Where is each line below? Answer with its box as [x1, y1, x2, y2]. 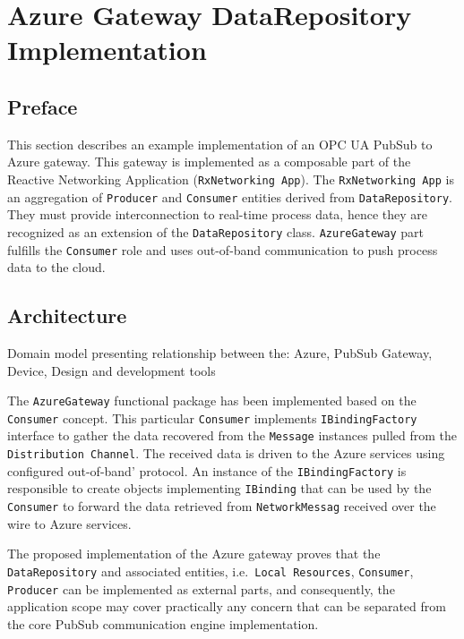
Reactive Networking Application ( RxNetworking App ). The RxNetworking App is [7, 169, 454, 188]
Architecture [7, 302, 127, 329]
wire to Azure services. [7, 514, 132, 532]
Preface [7, 92, 78, 120]
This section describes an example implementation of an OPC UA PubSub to [7, 134, 433, 153]
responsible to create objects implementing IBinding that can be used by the [7, 479, 432, 498]
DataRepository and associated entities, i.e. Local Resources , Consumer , [7, 561, 414, 580]
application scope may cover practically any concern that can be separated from [7, 597, 446, 616]
